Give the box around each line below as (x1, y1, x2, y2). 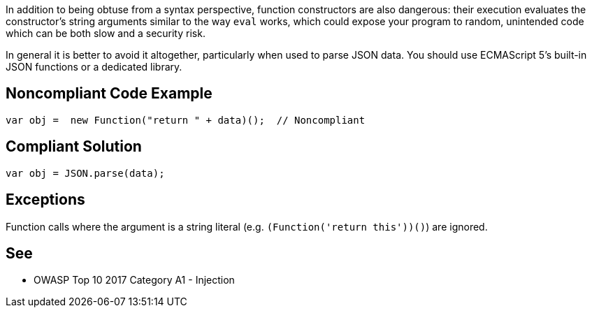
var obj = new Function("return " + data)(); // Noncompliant (6, 114, 366, 126)
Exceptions (6, 191, 85, 209)
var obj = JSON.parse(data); (6, 167, 165, 179)
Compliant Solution (6, 138, 142, 156)
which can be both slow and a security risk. (6, 27, 205, 39)
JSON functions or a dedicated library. (6, 61, 182, 73)
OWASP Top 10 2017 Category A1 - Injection (34, 274, 235, 286)
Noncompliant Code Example (6, 85, 212, 103)
